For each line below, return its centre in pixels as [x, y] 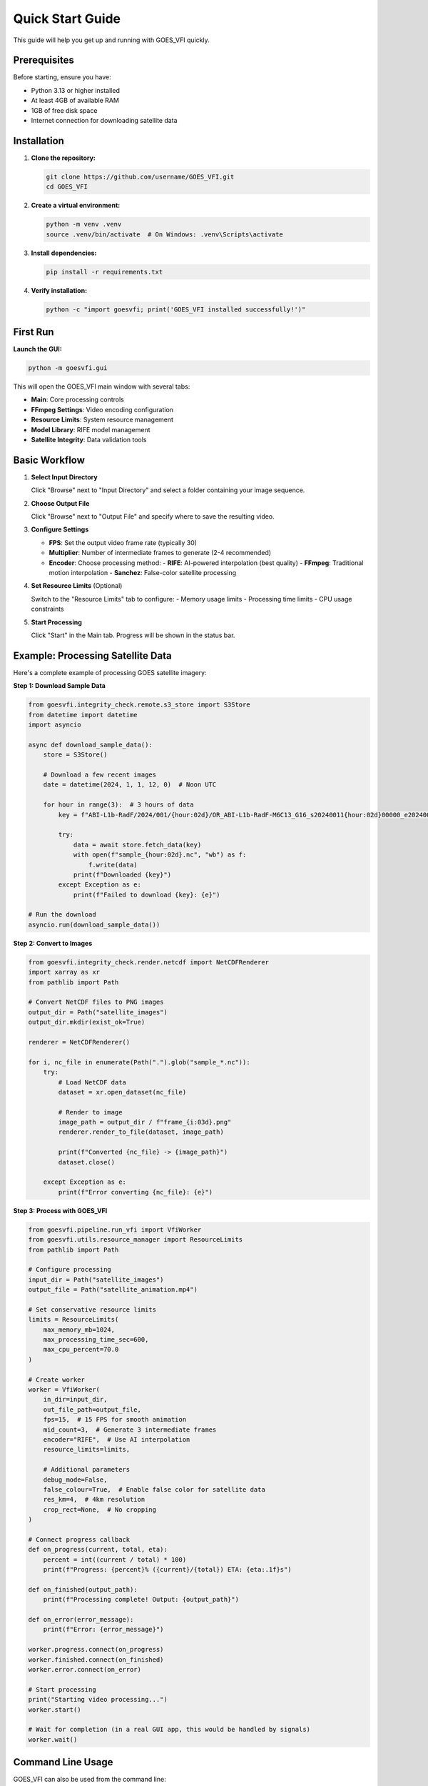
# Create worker [57, 1380]
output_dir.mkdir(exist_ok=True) [87, 1022]
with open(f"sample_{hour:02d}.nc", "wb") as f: [160, 855]
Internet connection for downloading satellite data [104, 121]
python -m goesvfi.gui [68, 368]
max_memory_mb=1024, [79, 1329]
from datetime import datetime [83, 715]
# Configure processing [70, 1269]
